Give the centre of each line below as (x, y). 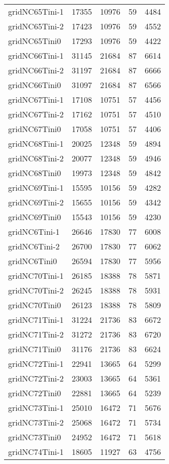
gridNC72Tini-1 (36, 364)
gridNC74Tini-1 (36, 452)
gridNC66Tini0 (35, 85)
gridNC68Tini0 (35, 173)
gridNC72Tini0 (35, 393)
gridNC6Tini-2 (34, 246)
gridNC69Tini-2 (36, 202)
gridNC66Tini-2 (36, 70)
